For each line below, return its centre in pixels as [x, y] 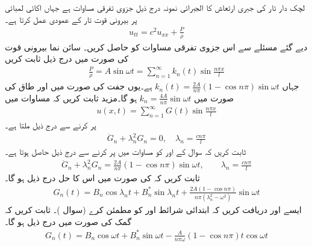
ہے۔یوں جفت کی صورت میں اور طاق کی [79, 86]
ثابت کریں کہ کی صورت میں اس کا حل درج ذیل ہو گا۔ [102, 178]
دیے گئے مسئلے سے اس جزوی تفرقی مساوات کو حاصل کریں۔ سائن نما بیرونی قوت [156, 46]
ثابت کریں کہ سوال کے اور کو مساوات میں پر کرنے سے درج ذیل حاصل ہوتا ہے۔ [126, 151]
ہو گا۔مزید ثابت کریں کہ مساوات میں [71, 97]
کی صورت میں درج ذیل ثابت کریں [67, 58]
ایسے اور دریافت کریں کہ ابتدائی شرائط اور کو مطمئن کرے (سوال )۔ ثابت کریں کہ [153, 210]
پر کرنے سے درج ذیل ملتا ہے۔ [51, 125]
